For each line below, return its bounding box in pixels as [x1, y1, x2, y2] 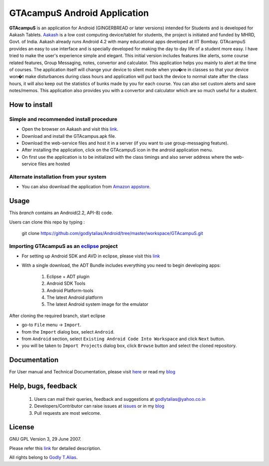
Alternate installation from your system [9, 173, 107, 180]
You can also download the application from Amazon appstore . [21, 184, 151, 190]
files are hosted [38, 161, 70, 167]
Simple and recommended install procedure [9, 116, 118, 122]
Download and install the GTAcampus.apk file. [21, 133, 117, 139]
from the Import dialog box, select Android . [21, 329, 115, 335]
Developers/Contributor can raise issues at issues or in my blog [34, 403, 164, 409]
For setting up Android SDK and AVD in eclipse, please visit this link [21, 253, 160, 259]
